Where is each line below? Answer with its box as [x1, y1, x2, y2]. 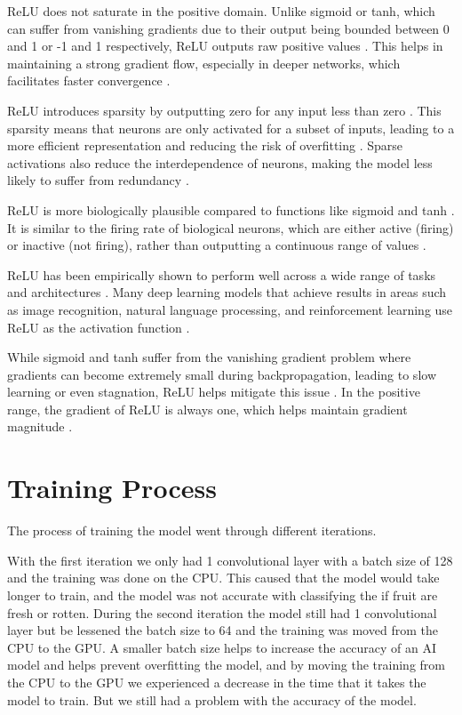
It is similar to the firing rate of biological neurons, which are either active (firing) [7, 218, 454, 237]
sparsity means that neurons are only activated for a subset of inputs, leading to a [7, 118, 455, 137]
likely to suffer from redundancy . [7, 171, 189, 189]
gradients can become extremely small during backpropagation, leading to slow [7, 365, 436, 383]
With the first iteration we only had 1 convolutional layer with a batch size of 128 [7, 550, 453, 569]
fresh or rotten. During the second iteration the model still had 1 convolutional [7, 603, 437, 622]
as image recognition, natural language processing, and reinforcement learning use [7, 300, 453, 318]
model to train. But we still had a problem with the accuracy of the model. [7, 690, 417, 709]
